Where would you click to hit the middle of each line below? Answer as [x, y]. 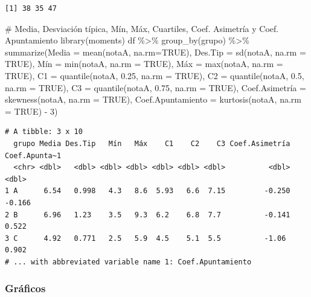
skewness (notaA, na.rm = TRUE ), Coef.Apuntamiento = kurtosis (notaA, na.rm [153, 99]
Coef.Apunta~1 [33, 155]
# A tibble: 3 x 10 [44, 132]
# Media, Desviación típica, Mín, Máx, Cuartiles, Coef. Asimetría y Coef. [142, 28]
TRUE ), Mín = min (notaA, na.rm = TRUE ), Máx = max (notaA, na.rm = [144, 64]
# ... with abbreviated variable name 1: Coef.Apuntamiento [128, 262]
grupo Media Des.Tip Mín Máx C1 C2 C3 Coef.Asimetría [152, 143]
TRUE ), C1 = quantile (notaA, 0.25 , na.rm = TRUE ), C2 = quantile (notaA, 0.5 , [155, 75]
